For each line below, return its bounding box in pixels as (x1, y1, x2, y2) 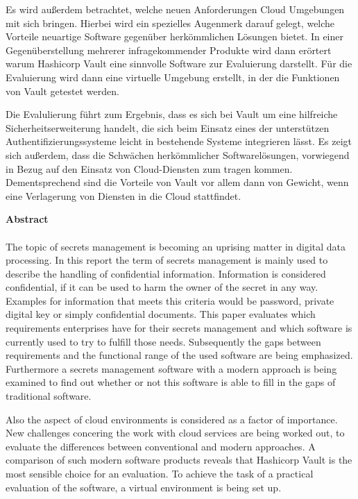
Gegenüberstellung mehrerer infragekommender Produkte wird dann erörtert (6, 42, 332, 57)
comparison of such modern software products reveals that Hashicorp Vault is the (6, 453, 352, 467)
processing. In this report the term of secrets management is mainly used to (6, 253, 328, 267)
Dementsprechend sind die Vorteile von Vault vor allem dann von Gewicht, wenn (6, 175, 349, 189)
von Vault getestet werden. (6, 83, 119, 98)
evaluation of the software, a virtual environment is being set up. (6, 480, 282, 494)
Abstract (6, 212, 49, 226)
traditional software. (6, 389, 92, 403)
